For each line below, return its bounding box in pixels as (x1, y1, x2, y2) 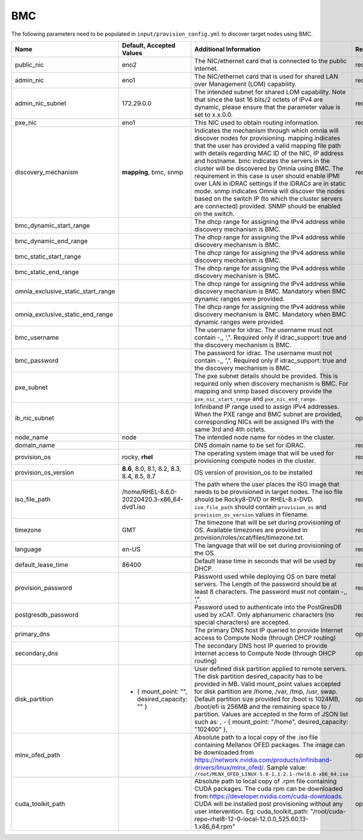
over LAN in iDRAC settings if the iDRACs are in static (194, 179, 346, 188)
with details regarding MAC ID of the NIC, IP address (194, 149, 344, 157)
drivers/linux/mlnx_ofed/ (194, 763, 264, 772)
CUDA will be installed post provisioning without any (194, 799, 343, 808)
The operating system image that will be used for (194, 448, 334, 457)
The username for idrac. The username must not (194, 326, 333, 334)
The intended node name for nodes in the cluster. (194, 433, 335, 441)
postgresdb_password (15, 610, 79, 619)
